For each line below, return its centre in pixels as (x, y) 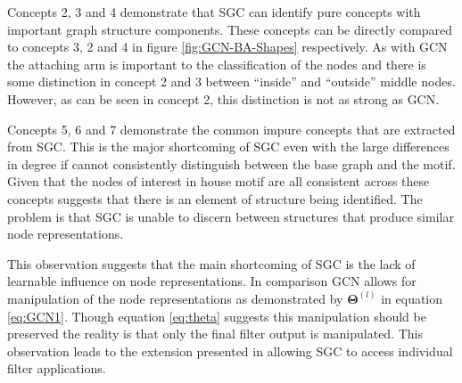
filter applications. (57, 368)
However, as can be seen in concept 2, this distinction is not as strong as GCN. (223, 98)
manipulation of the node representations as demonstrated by (175, 298)
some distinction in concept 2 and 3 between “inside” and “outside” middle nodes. (231, 81)
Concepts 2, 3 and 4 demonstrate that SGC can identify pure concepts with (214, 12)
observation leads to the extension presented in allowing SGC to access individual (230, 350)
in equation (412, 298)
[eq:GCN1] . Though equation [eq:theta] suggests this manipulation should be (217, 316)
